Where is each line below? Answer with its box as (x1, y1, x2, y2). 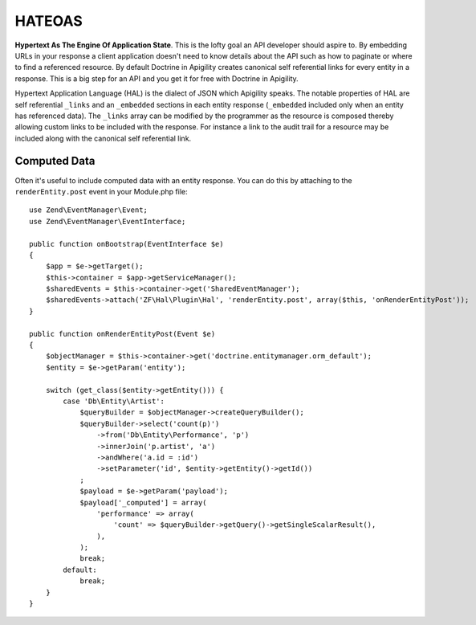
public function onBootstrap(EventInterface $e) (29, 239, 224, 248)
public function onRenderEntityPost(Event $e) (29, 329, 216, 338)
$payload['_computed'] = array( (79, 498, 208, 507)
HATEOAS (14, 12, 83, 30)
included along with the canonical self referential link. (14, 133, 192, 143)
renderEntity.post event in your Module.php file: (14, 186, 188, 196)
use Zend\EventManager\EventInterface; (29, 217, 186, 226)
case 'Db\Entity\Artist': (63, 397, 165, 406)
